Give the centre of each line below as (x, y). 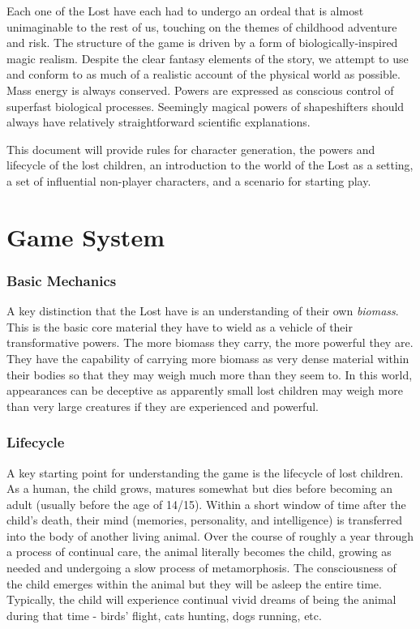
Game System (86, 236)
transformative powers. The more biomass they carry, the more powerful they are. (210, 342)
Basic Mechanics (62, 280)
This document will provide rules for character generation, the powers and (191, 149)
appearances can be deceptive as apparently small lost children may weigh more (205, 390)
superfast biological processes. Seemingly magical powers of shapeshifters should (206, 106)
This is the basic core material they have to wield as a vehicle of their (180, 326)
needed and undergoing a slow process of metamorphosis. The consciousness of (201, 568)
